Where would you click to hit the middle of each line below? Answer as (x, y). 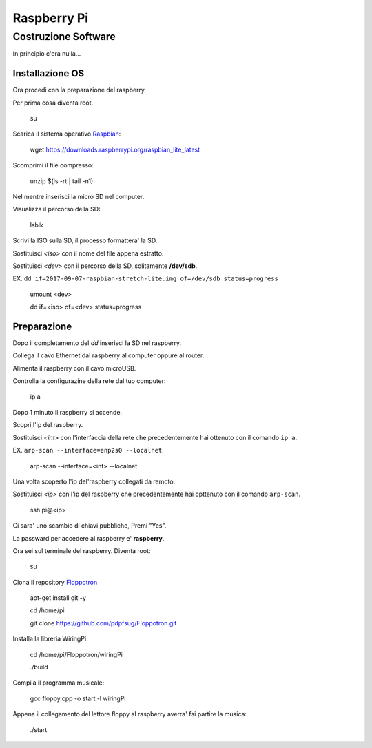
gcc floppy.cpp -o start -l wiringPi (78, 698)
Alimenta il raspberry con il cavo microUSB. (74, 368)
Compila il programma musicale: (59, 683)
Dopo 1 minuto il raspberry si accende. (68, 413)
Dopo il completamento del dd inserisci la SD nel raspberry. (97, 343)
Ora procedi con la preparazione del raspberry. (80, 90)
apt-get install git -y (58, 598)
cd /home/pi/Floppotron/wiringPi (76, 654)
